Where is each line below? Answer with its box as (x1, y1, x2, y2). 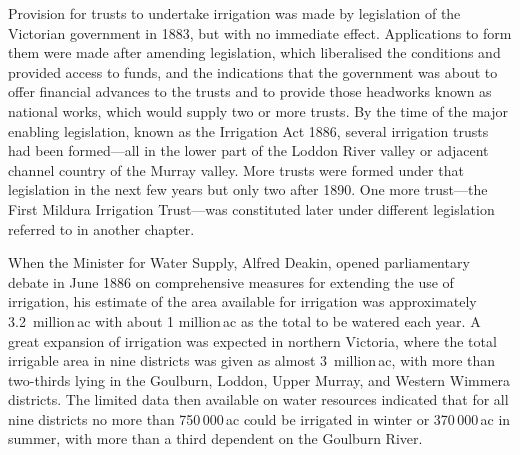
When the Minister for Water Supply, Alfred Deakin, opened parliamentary (8, 252, 470, 273)
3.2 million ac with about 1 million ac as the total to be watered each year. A (8, 310, 481, 331)
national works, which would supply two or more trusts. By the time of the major (8, 100, 509, 121)
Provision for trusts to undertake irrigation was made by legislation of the (8, 3, 461, 23)
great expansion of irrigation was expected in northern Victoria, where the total (8, 330, 497, 351)
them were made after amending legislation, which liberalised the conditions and (8, 42, 501, 63)
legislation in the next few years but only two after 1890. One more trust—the (8, 179, 488, 200)
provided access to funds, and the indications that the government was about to (8, 61, 498, 82)
